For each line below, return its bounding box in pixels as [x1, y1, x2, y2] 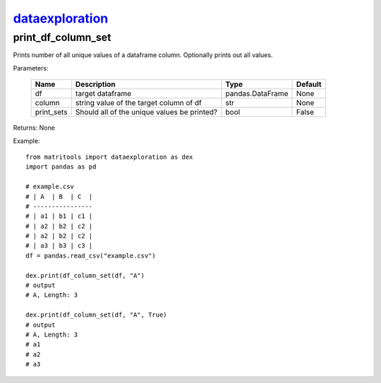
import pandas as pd [25, 163, 97, 171]
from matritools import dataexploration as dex [25, 152, 193, 161]
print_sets [35, 107, 68, 117]
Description [75, 80, 116, 90]
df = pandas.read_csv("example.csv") [25, 251, 157, 260]
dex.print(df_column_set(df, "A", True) [25, 311, 167, 319]
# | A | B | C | [25, 193, 93, 200]
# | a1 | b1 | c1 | [25, 212, 93, 220]
